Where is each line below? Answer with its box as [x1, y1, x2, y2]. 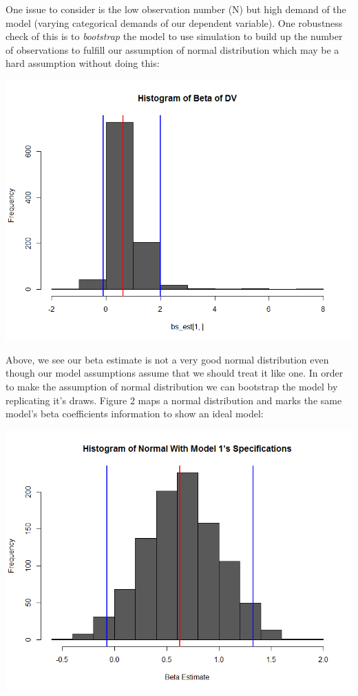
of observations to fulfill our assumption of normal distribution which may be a [6, 42, 339, 57]
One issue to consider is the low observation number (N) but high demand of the [6, 2, 346, 16]
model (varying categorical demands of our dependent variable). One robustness [6, 15, 343, 30]
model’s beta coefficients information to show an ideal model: [6, 406, 264, 421]
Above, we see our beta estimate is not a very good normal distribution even [6, 352, 329, 366]
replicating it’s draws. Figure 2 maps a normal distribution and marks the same [6, 392, 342, 407]
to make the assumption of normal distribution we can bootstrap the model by [6, 379, 338, 393]
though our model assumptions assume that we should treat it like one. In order [6, 366, 344, 380]
